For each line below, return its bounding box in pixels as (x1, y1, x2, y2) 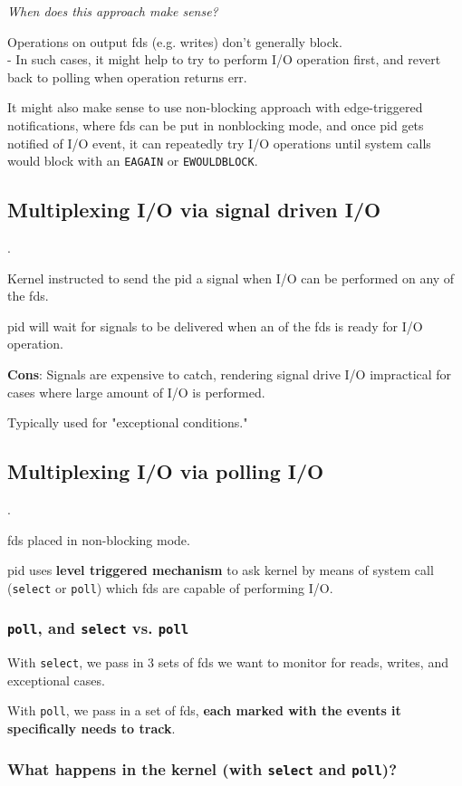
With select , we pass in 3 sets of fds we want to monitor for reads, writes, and (7, 653, 448, 672)
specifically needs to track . (7, 719, 176, 738)
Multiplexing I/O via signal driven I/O (7, 196, 381, 224)
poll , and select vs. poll (7, 617, 189, 639)
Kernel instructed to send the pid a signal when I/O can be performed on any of (7, 268, 455, 287)
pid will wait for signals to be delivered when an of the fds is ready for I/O (7, 316, 423, 335)
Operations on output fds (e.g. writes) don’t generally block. (7, 32, 342, 51)
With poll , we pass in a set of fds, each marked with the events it (7, 701, 401, 720)
